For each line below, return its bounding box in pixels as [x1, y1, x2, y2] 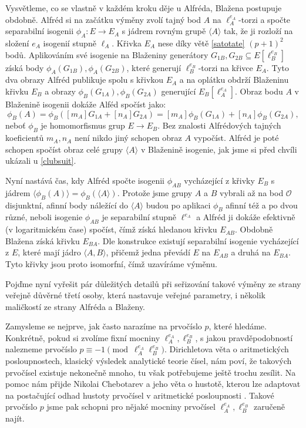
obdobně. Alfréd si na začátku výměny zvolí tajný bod [5, 13, 201, 25]
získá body [5, 61, 44, 73]
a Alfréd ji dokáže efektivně [196, 211, 295, 223]
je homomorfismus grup [41, 119, 125, 132]
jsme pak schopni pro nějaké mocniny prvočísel [46, 400, 216, 413]
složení [5, 36, 29, 49]
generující [161, 85, 196, 97]
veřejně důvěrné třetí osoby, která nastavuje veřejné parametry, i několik [5, 289, 266, 301]
